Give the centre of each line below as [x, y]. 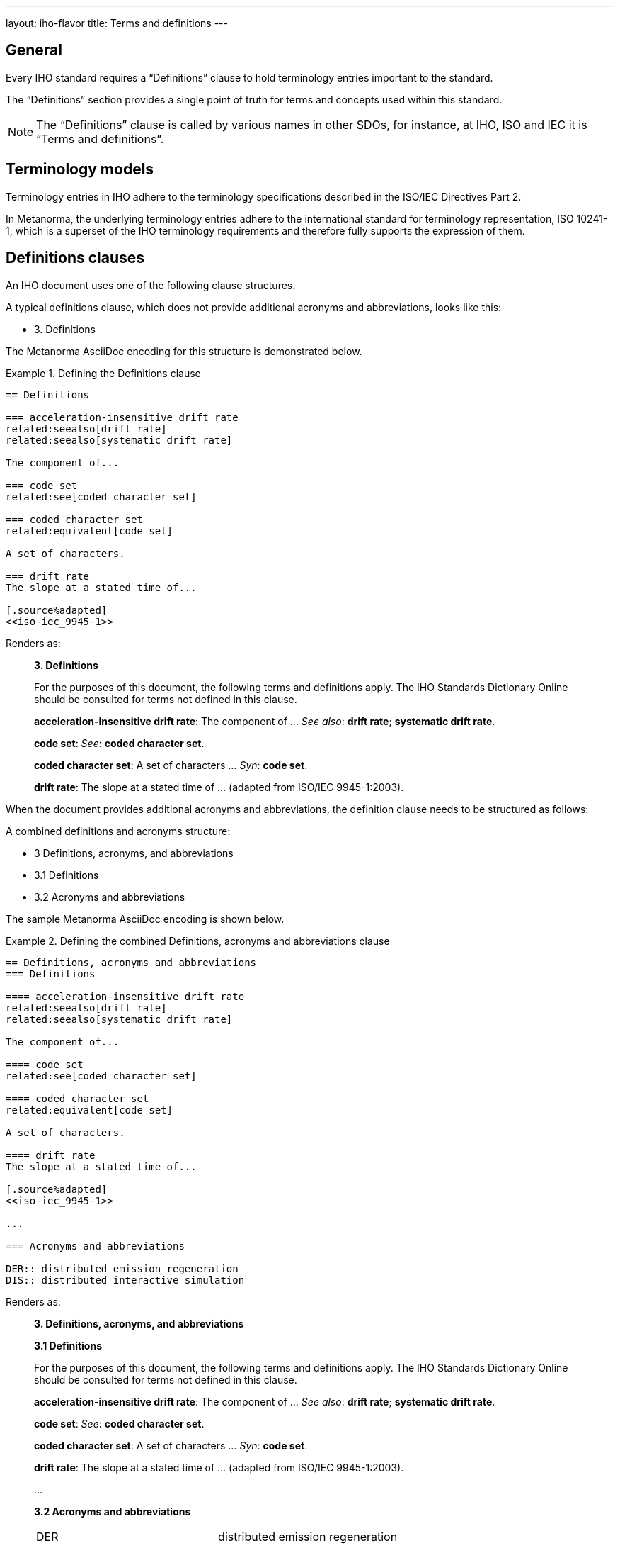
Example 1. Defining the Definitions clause [103, 373]
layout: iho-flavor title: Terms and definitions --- [117, 23]
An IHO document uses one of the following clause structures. [151, 285]
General [34, 50]
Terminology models [80, 169]
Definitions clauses [75, 258]
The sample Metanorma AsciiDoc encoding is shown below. [145, 919]
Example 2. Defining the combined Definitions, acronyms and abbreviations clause [198, 941]
